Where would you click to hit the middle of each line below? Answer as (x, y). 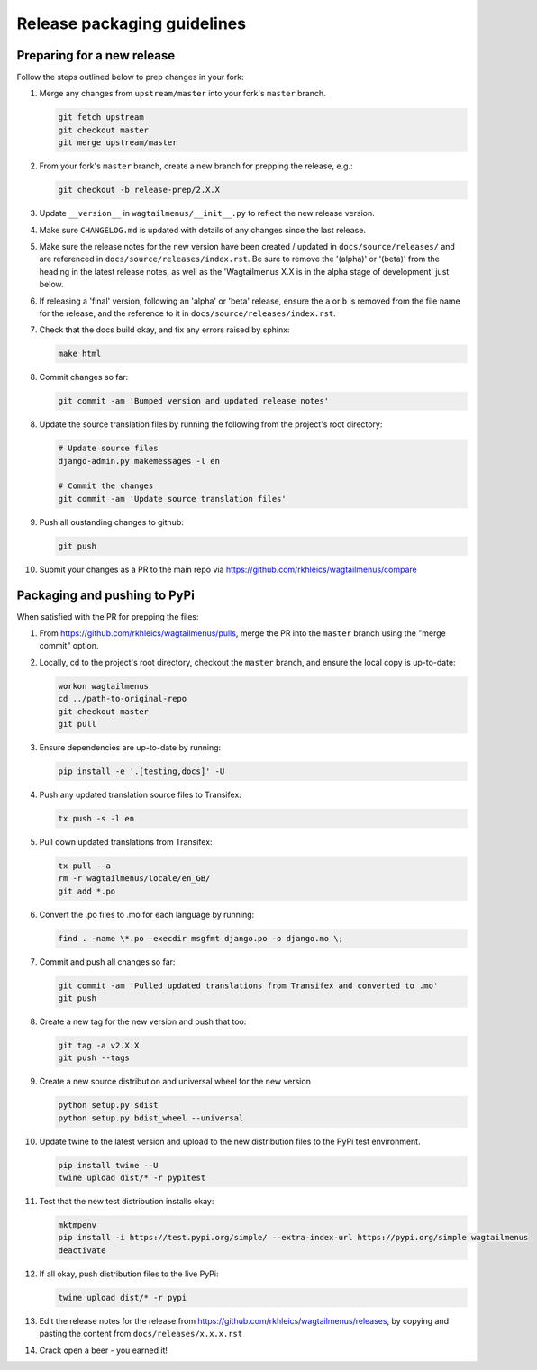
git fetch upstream (101, 118)
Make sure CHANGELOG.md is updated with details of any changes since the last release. (203, 230)
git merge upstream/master (118, 143)
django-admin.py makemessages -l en (139, 461)
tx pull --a (85, 866)
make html (80, 354)
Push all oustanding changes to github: (111, 522)
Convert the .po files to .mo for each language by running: (147, 914)
